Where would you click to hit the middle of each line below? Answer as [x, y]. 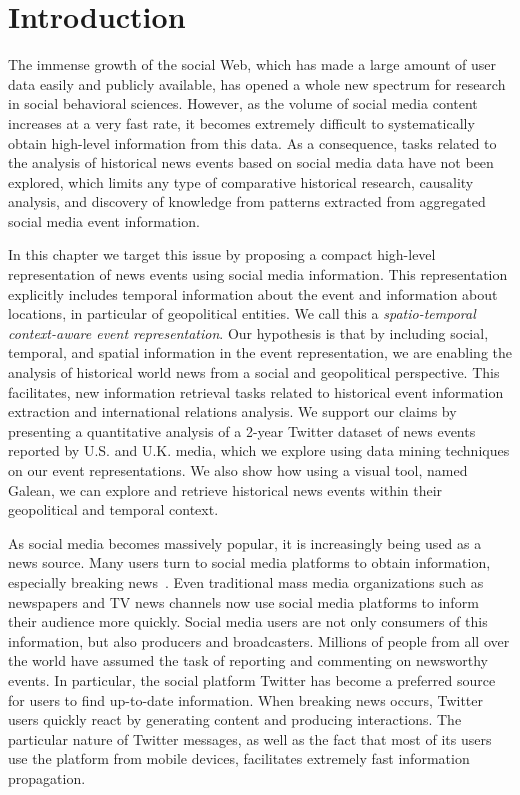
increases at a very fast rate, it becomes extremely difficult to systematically [241, 122]
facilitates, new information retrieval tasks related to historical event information [256, 391]
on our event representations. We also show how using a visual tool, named [238, 470]
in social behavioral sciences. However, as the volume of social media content [243, 103]
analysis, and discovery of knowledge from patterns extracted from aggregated [247, 201]
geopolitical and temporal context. [113, 509]
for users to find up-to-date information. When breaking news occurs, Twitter [246, 699]
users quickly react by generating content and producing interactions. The [235, 719]
